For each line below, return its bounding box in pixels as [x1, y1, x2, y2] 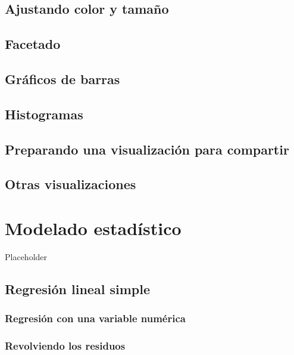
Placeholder [5, 250, 48, 263]
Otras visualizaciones [5, 175, 136, 193]
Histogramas [5, 104, 83, 123]
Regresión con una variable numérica [5, 311, 186, 326]
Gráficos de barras [5, 69, 120, 88]
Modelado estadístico [5, 215, 182, 240]
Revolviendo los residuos [5, 338, 126, 353]
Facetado [5, 35, 61, 53]
